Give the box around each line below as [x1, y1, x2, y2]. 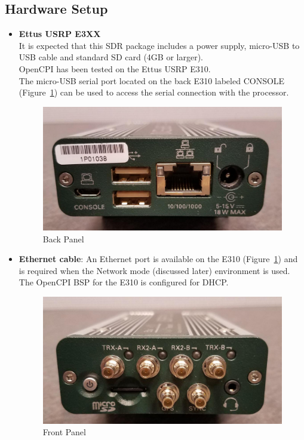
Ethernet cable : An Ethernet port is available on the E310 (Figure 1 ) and [19, 253, 298, 265]
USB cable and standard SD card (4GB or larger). [19, 51, 203, 63]
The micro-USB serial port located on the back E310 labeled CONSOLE [19, 74, 285, 87]
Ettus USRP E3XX [19, 27, 101, 40]
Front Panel [42, 426, 86, 438]
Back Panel [42, 232, 84, 245]
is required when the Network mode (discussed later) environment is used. [19, 264, 290, 276]
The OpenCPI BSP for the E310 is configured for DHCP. [19, 276, 229, 288]
